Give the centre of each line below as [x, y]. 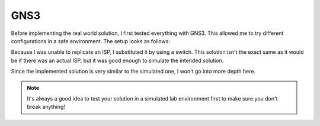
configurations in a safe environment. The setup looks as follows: [90, 41]
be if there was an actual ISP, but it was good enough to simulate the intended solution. [117, 60]
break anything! [46, 107]
